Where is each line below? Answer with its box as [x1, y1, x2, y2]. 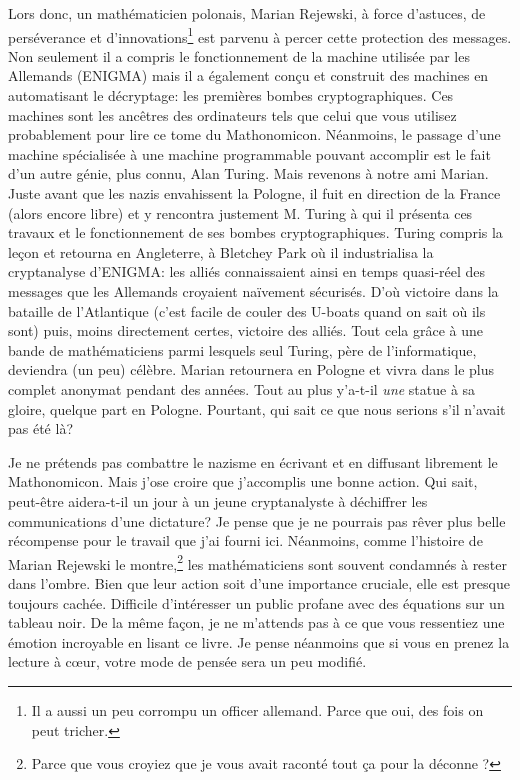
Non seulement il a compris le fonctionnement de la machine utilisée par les [8, 45, 470, 66]
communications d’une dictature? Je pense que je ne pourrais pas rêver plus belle [8, 510, 506, 531]
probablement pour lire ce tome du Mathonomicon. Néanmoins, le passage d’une [8, 124, 501, 145]
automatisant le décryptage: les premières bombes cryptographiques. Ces [8, 85, 454, 106]
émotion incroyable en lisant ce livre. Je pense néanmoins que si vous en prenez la [8, 631, 510, 652]
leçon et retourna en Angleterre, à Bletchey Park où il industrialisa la [8, 241, 434, 262]
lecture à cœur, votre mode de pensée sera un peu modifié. [8, 651, 367, 672]
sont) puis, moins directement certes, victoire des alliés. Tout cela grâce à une [8, 320, 483, 341]
